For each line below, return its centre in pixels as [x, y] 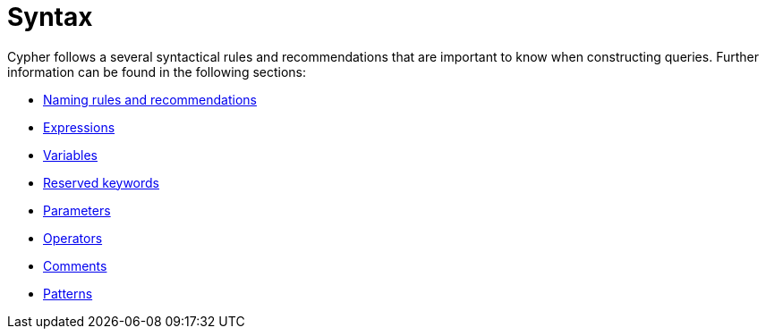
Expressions [79, 127]
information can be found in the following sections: [157, 71]
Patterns [68, 293]
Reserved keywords [101, 182]
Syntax [50, 17]
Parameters [77, 210]
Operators [73, 238]
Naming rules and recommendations [150, 99]
